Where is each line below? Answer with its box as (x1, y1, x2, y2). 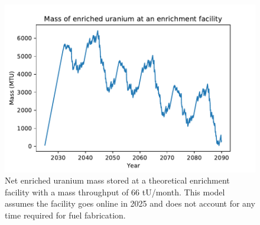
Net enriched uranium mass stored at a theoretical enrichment (5, 174, 230, 187)
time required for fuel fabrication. (5, 209, 126, 221)
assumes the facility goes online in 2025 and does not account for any (5, 197, 255, 210)
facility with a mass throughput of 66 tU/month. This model (5, 185, 225, 198)
